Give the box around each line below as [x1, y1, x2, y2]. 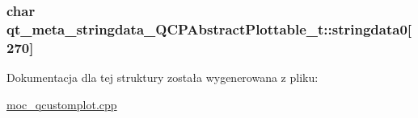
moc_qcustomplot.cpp [6, 96, 117, 112]
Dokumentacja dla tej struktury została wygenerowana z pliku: [6, 69, 319, 86]
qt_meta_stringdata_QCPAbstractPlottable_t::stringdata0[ [6, 18, 412, 39]
